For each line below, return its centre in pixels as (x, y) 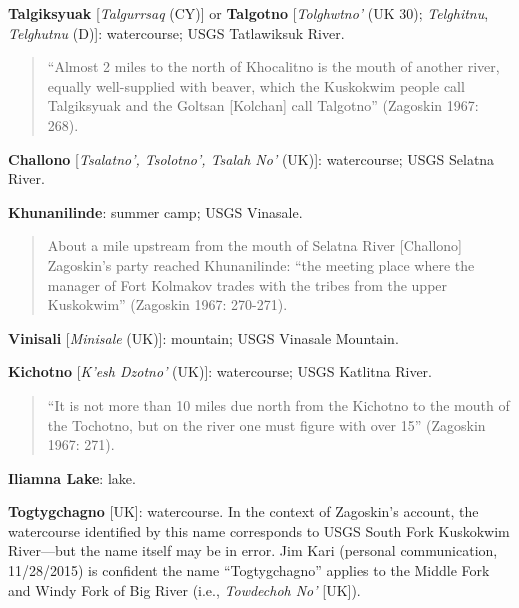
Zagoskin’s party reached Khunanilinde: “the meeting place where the (261, 264)
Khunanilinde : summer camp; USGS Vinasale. (155, 211)
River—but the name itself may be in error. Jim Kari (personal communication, (253, 550)
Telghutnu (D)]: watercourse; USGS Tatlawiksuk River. (176, 32)
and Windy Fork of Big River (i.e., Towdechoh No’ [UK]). (184, 589)
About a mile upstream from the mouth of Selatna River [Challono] (254, 245)
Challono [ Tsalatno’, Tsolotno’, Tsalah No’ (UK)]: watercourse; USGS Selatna (251, 158)
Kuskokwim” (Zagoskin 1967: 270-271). (167, 304)
